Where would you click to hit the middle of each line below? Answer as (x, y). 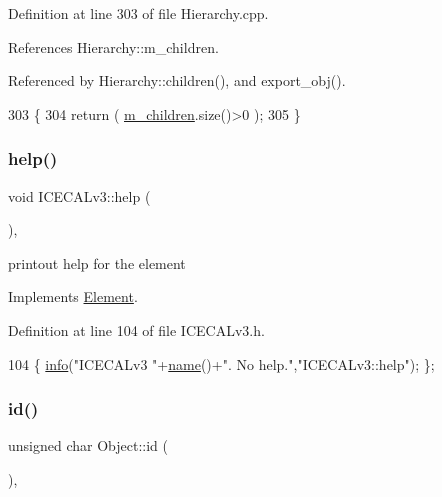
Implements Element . (73, 296)
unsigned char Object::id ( (88, 445)
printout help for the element (97, 262)
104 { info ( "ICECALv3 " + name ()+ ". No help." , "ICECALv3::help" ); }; (221, 363)
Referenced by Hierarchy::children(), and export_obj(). (177, 80)
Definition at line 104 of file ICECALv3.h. (136, 329)
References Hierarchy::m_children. (113, 46)
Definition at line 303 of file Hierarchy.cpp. (138, 13)
